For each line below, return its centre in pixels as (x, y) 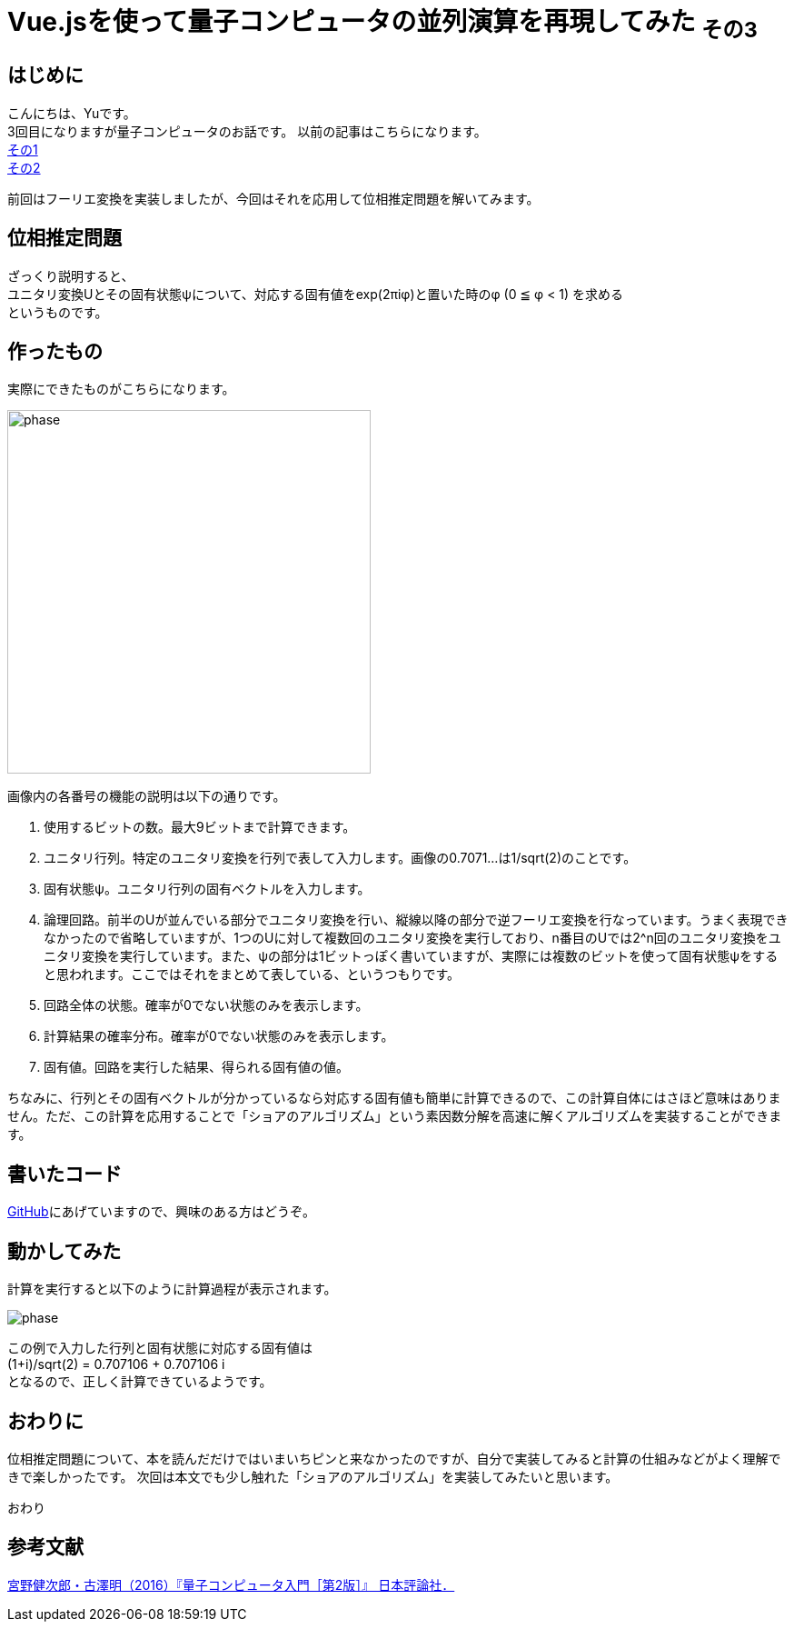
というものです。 (58, 312)
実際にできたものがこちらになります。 (121, 389)
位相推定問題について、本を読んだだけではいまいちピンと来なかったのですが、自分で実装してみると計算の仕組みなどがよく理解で (394, 1458)
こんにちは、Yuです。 (72, 113)
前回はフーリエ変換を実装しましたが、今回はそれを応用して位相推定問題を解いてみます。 (273, 198)
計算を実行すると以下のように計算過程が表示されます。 (172, 1289)
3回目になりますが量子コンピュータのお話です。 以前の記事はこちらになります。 (247, 131)
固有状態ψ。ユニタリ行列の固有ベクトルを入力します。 (207, 889)
